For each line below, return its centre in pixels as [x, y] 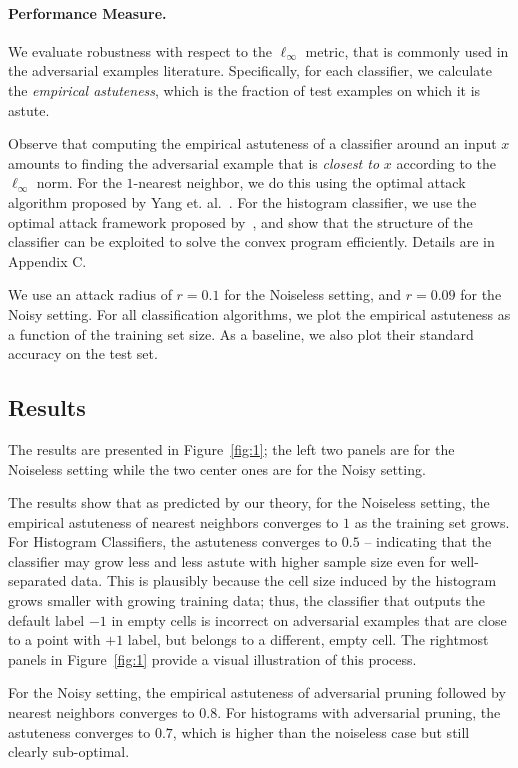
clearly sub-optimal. [69, 751]
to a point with [54, 639]
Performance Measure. [87, 12]
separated [37, 580]
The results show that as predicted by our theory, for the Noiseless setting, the [249, 502]
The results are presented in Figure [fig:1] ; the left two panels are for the [231, 448]
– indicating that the [428, 541]
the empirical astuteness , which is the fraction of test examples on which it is [244, 89]
